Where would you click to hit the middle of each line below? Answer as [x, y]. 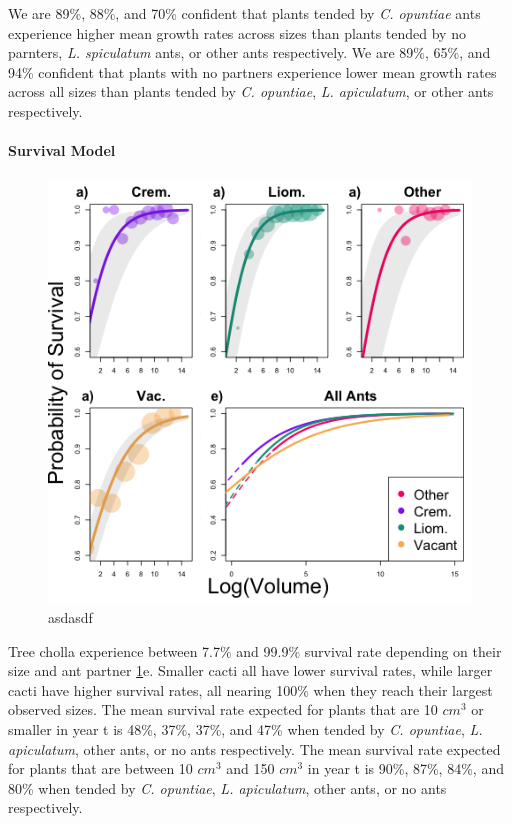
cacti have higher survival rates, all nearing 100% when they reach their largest [250, 689]
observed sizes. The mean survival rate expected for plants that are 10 [223, 709]
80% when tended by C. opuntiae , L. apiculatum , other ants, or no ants [227, 787]
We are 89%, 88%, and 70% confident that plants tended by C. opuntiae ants [244, 13]
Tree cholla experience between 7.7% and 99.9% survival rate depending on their [255, 650]
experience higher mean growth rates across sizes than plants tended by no [237, 32]
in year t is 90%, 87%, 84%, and [405, 768]
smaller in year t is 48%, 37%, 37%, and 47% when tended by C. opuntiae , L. [245, 728]
